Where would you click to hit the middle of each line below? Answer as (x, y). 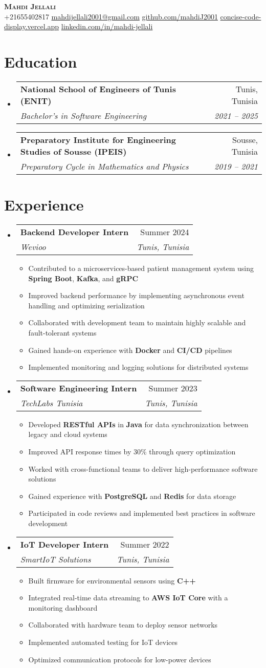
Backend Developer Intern (74, 232)
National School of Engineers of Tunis (98, 89)
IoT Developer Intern (64, 544)
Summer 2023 (173, 388)
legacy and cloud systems (68, 434)
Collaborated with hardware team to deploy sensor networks (123, 625)
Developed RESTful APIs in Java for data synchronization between (138, 424)
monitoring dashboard (63, 607)
